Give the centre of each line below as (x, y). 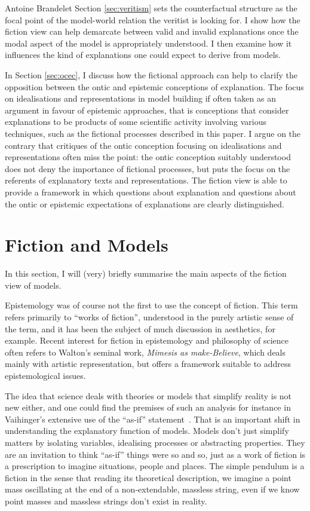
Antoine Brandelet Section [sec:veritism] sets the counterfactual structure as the (151, 8)
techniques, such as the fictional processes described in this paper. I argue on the (153, 133)
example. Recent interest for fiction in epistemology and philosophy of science (147, 340)
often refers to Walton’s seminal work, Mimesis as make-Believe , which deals (145, 352)
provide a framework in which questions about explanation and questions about (151, 192)
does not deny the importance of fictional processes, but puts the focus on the (148, 168)
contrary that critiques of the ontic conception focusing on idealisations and (143, 145)
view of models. (33, 285)
